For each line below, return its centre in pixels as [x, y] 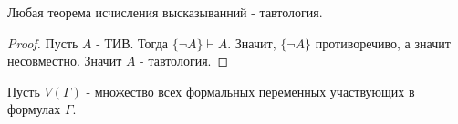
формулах [34, 109]
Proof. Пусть [43, 42]
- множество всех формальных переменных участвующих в [250, 91]
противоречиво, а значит [383, 42]
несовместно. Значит [65, 61]
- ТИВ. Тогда [132, 42]
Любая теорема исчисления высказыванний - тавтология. [165, 12]
